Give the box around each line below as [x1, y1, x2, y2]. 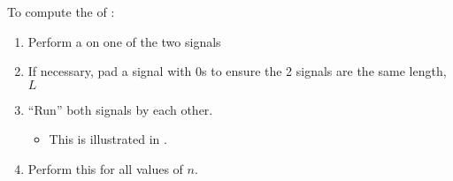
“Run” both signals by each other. [27, 100, 213, 118]
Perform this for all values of [27, 159, 183, 177]
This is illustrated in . [49, 130, 167, 148]
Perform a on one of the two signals [27, 32, 221, 50]
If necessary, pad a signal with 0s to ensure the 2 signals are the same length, [27, 62, 447, 80]
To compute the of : [7, 3, 115, 20]
